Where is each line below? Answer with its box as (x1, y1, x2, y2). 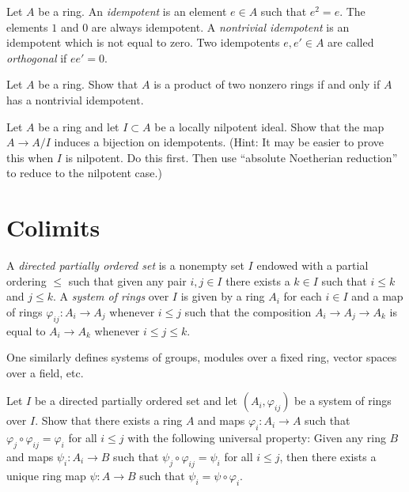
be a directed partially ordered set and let (34, 392, 238, 409)
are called (328, 34, 374, 51)
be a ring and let (38, 118, 119, 134)
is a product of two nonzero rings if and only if (153, 76, 381, 93)
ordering (6, 272, 47, 289)
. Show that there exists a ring (35, 412, 183, 429)
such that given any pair (68, 272, 187, 289)
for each (283, 288, 322, 305)
